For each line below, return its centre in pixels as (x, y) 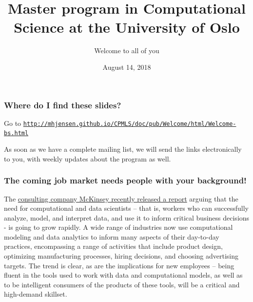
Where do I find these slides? (63, 105)
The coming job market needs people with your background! (125, 180)
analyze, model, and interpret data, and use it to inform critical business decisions (127, 217)
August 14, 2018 (127, 67)
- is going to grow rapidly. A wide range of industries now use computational (118, 227)
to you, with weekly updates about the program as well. (88, 158)
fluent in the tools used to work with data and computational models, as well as (123, 275)
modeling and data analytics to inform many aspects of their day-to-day (112, 236)
